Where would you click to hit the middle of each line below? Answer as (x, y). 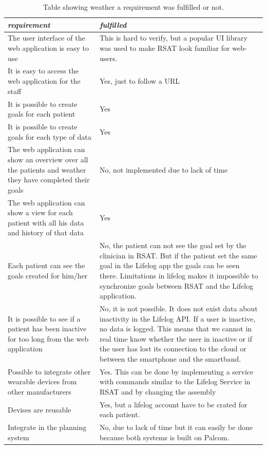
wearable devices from (42, 381)
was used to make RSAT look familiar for (165, 48)
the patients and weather (47, 169)
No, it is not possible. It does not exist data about (178, 308)
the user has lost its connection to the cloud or (173, 349)
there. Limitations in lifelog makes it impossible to (179, 275)
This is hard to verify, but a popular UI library (173, 38)
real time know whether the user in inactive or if (176, 338)
